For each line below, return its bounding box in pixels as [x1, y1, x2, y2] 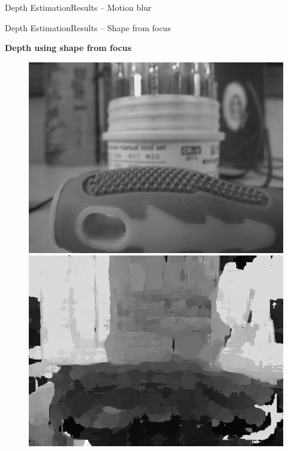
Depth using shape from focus [5, 41, 131, 54]
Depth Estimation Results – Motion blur [5, 1, 152, 13]
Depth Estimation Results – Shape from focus [5, 21, 171, 34]
